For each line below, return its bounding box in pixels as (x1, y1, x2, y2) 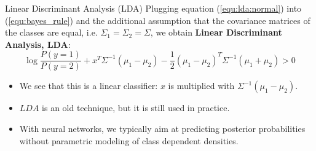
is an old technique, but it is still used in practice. (42, 101, 230, 114)
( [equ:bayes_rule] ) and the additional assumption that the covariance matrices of (5, 14, 310, 26)
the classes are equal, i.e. (5, 26, 98, 39)
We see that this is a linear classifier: (19, 79, 158, 92)
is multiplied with (168, 79, 235, 92)
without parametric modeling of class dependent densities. (19, 134, 239, 147)
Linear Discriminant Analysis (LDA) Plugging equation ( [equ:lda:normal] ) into (5, 2, 302, 14)
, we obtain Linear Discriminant (150, 26, 282, 39)
